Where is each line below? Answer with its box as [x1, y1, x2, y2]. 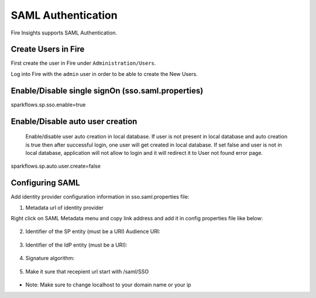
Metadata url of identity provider [25, 204, 104, 211]
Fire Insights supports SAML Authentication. [11, 29, 117, 36]
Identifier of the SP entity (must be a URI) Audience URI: [25, 228, 160, 235]
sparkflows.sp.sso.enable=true [11, 101, 86, 108]
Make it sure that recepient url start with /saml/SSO [25, 268, 149, 275]
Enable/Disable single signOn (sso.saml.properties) [11, 85, 204, 96]
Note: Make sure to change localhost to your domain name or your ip [25, 281, 191, 288]
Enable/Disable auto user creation [11, 116, 138, 126]
